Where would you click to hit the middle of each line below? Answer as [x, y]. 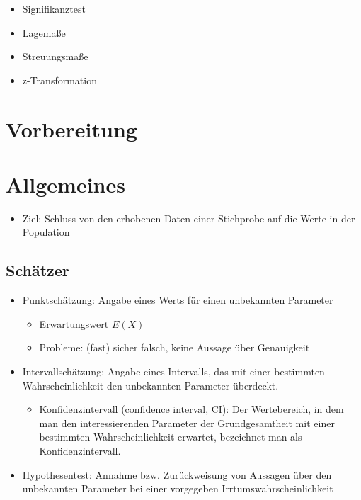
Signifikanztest [54, 8]
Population [46, 232]
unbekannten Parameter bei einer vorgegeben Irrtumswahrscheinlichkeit [178, 488]
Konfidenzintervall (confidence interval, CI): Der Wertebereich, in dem [191, 409]
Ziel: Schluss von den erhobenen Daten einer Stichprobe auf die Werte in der [189, 218]
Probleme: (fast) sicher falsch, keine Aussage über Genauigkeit [174, 347]
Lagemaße [44, 32]
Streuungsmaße [55, 56]
